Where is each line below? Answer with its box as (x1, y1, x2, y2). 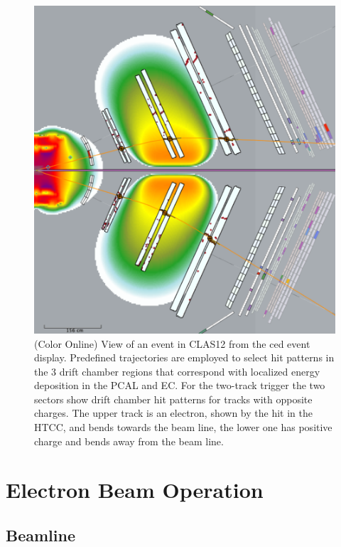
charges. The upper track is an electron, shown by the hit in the (34, 405, 313, 420)
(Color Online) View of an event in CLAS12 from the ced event (34, 336, 310, 351)
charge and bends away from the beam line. (34, 433, 224, 448)
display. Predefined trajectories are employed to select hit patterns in (34, 350, 335, 365)
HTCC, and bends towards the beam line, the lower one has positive (34, 420, 332, 435)
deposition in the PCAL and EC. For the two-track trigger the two (34, 378, 325, 393)
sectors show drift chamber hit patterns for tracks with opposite (34, 391, 313, 406)
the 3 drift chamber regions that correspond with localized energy (34, 363, 320, 378)
